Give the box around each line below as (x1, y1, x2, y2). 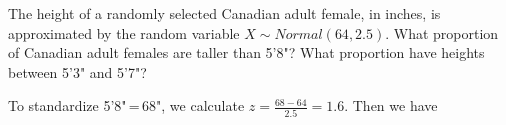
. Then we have (344, 95, 438, 116)
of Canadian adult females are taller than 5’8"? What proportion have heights (8, 42, 485, 63)
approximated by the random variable (8, 22, 240, 43)
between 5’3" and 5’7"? (8, 61, 147, 82)
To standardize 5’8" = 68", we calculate (8, 95, 245, 116)
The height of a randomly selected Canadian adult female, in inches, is (8, 3, 441, 23)
